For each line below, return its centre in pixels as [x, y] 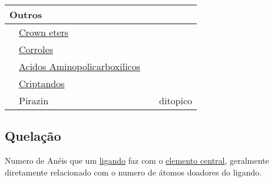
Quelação [33, 136]
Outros [26, 14]
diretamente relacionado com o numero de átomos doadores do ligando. [133, 172]
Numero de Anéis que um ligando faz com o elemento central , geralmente [137, 161]
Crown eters [44, 32]
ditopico [176, 100]
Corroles [36, 49]
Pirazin [34, 100]
